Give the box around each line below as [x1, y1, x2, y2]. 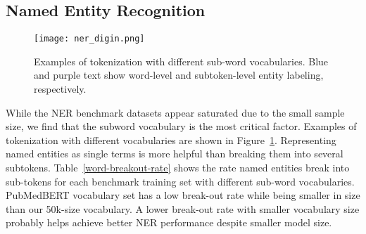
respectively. [34, 82, 87, 96]
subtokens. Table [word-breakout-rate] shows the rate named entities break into [6, 160, 350, 175]
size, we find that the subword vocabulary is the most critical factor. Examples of [6, 119, 357, 134]
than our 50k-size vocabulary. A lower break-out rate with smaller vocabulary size [6, 201, 360, 216]
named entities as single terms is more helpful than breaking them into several [6, 146, 343, 161]
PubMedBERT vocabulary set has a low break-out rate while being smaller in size [6, 188, 360, 202]
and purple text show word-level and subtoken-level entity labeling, [34, 67, 324, 82]
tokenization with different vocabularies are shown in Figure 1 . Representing [6, 132, 336, 147]
